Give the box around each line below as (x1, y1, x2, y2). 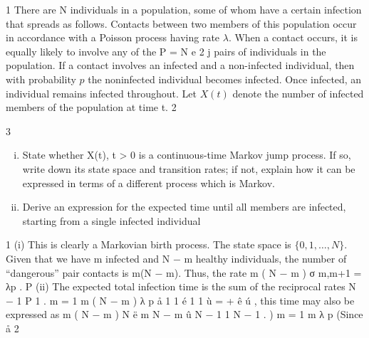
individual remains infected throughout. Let (6, 85, 197, 100)
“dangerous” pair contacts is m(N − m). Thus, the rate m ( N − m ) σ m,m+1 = (6, 265, 362, 280)
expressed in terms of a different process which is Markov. (22, 175, 275, 190)
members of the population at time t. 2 (6, 100, 177, 115)
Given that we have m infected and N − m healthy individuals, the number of (6, 250, 347, 265)
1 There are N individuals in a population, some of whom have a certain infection (6, 2, 362, 16)
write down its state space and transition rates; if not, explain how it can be (22, 161, 355, 176)
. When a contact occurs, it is (228, 30, 358, 45)
